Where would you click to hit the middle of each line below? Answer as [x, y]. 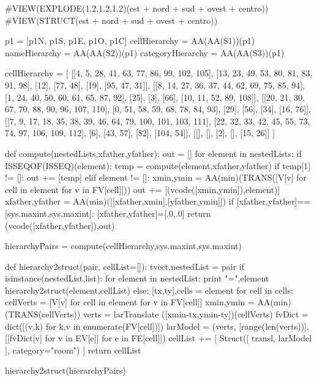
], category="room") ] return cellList [73, 350]
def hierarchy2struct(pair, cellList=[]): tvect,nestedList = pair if [125, 266]
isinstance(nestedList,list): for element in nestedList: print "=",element [137, 278]
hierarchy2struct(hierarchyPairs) [65, 370]
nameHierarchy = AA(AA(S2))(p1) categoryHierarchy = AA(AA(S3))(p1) [145, 52]
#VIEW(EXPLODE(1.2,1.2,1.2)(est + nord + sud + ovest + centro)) [137, 8]
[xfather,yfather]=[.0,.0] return [154, 213]
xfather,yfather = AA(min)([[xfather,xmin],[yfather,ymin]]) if [119, 201]
